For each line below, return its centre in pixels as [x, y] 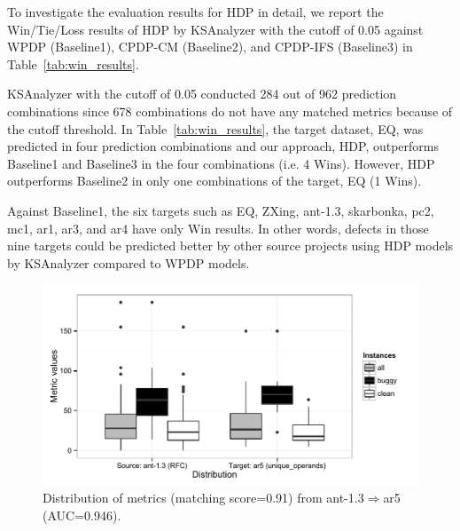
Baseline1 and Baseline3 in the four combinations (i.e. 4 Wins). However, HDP [221, 163]
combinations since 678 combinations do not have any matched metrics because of [230, 111]
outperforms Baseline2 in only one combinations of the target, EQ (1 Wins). [214, 181]
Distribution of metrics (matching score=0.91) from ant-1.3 [203, 498]
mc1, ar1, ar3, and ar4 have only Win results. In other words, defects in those [218, 228]
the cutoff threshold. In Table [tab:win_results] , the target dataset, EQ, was [215, 128]
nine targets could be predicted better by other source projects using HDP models [230, 246]
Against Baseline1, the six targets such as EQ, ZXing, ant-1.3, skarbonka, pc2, [221, 210]
